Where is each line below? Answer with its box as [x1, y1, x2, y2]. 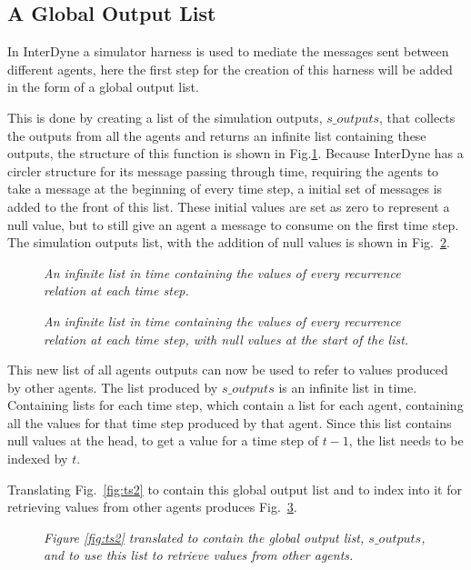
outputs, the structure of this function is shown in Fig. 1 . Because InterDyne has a [7, 144, 464, 163]
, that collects [379, 107, 456, 126]
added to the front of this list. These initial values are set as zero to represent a [7, 196, 450, 215]
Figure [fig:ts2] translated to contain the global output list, [44, 527, 365, 546]
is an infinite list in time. [278, 377, 417, 396]
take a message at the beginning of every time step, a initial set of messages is [7, 179, 443, 198]
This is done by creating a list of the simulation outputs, [7, 107, 323, 126]
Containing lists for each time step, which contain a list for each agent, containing [7, 395, 464, 415]
